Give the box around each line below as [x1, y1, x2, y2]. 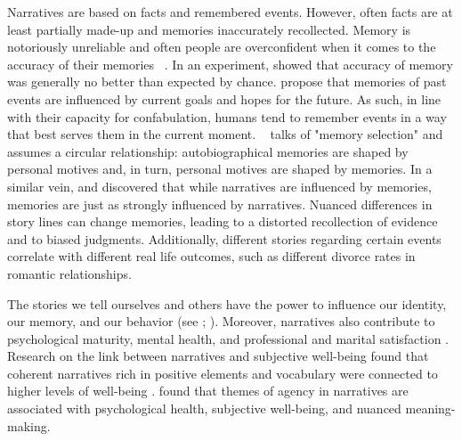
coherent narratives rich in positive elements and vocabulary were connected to [7, 363, 438, 382]
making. [7, 416, 51, 435]
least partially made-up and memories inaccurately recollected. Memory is [7, 20, 411, 38]
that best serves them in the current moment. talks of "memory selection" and [7, 125, 443, 143]
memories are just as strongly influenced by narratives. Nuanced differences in [7, 194, 433, 213]
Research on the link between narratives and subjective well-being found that [7, 347, 429, 365]
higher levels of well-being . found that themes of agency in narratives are [7, 381, 409, 400]
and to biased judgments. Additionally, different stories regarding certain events [7, 229, 442, 248]
